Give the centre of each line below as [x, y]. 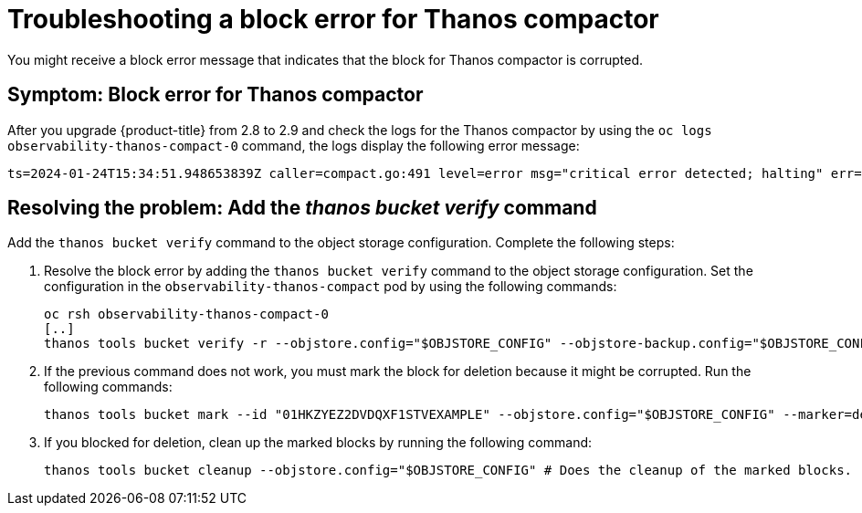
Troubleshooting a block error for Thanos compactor [333, 19]
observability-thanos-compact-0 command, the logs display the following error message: [294, 145]
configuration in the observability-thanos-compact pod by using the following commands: [331, 287]
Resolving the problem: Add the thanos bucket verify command [302, 208]
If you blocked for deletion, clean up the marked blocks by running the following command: [318, 443]
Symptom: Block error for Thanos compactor [215, 95]
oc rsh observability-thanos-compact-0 [186, 314]
